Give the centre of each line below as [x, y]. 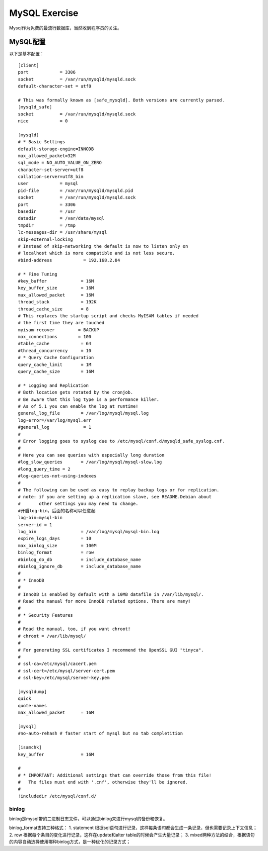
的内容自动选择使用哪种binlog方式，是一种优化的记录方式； [70, 842]
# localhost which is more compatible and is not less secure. [97, 253]
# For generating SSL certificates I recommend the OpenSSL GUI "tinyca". [111, 650]
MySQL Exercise [44, 13]
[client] [29, 65]
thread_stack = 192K [57, 302]
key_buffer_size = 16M [56, 288]
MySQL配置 [27, 42]
